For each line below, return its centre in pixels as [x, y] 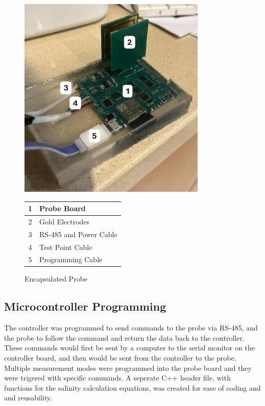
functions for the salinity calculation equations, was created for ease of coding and [132, 387]
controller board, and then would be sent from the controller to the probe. [120, 358]
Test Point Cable [66, 247]
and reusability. [28, 398]
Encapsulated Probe [56, 279]
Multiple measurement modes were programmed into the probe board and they [128, 367]
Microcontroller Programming [85, 306]
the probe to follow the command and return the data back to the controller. [124, 337]
